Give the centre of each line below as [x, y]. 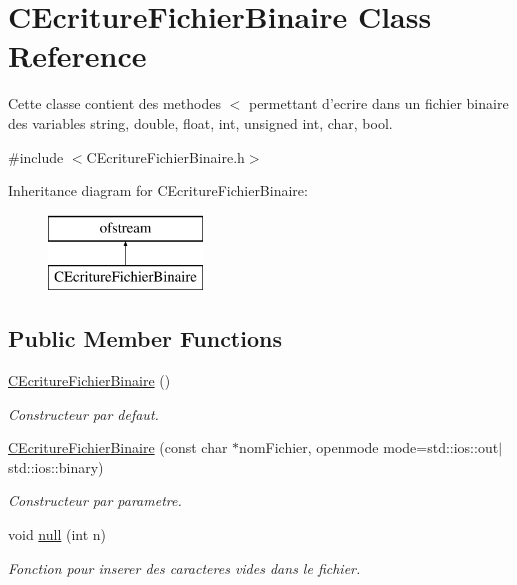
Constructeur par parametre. [95, 500]
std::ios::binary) [56, 466]
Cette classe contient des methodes [114, 103]
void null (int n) [57, 534]
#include [36, 156]
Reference [77, 55]
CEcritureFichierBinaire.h [165, 156]
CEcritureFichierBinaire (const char [118, 447]
